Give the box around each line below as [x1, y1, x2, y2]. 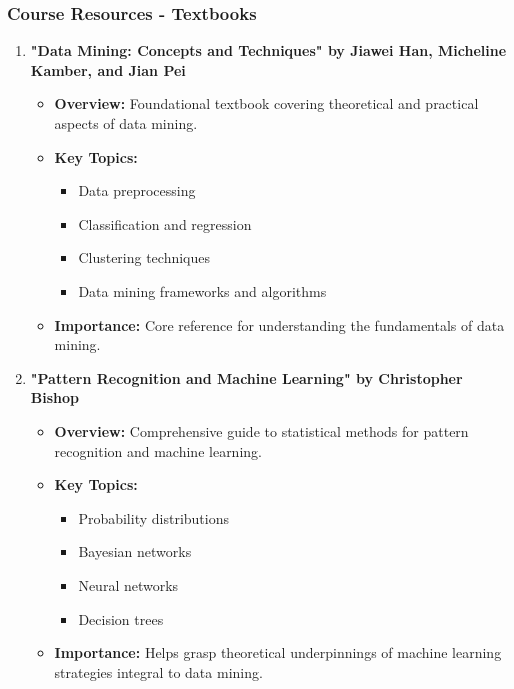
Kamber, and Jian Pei [30, 59, 186, 80]
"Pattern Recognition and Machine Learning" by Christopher [30, 367, 463, 388]
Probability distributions [78, 507, 229, 528]
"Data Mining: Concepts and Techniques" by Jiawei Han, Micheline [30, 40, 507, 61]
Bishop [30, 387, 80, 408]
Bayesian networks [78, 541, 192, 562]
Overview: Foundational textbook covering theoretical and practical [54, 93, 479, 114]
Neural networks [78, 574, 179, 595]
